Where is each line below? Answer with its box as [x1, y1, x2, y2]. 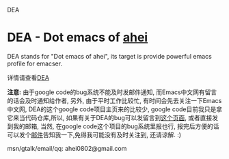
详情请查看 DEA [7, 73, 50, 81]
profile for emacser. [7, 59, 63, 68]
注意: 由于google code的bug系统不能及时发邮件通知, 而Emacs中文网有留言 [7, 88, 217, 96]
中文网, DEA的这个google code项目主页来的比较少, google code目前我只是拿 [7, 105, 223, 113]
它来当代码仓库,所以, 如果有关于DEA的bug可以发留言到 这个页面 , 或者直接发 [7, 113, 219, 121]
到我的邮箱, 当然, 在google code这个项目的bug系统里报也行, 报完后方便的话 [7, 122, 219, 130]
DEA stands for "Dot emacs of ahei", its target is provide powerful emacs [7, 52, 212, 60]
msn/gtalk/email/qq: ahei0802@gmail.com [7, 144, 127, 152]
